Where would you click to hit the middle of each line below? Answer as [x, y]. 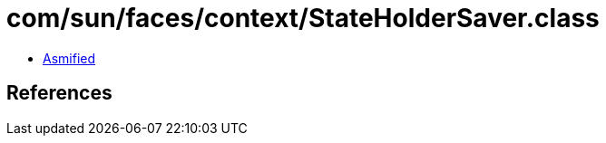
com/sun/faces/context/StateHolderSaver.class [303, 18]
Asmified [69, 58]
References [59, 93]
